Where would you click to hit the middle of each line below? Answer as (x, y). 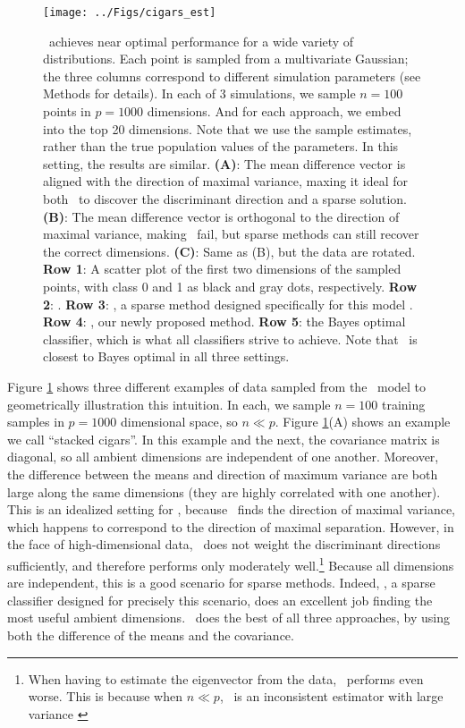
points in (67, 111)
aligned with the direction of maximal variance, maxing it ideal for (226, 181)
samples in (36, 422)
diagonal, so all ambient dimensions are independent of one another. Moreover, (223, 457)
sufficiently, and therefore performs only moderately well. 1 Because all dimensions (231, 563)
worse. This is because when (105, 696)
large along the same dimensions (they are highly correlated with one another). (224, 491)
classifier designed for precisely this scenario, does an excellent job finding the (220, 600)
